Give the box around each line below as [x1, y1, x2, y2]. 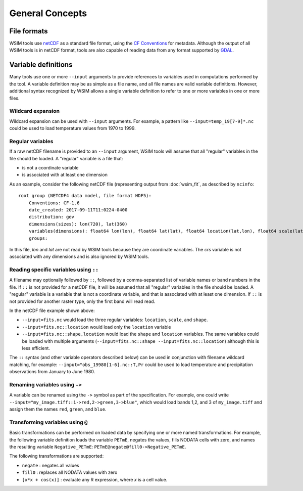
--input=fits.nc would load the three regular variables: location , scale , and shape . [22, 317, 208, 323]
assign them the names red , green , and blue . [9, 406, 107, 412]
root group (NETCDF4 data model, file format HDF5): [18, 193, 151, 199]
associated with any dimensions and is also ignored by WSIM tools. [9, 253, 149, 260]
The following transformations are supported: [9, 453, 104, 459]
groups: [28, 235, 48, 241]
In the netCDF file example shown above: [9, 307, 95, 314]
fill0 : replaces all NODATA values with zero [22, 469, 118, 475]
